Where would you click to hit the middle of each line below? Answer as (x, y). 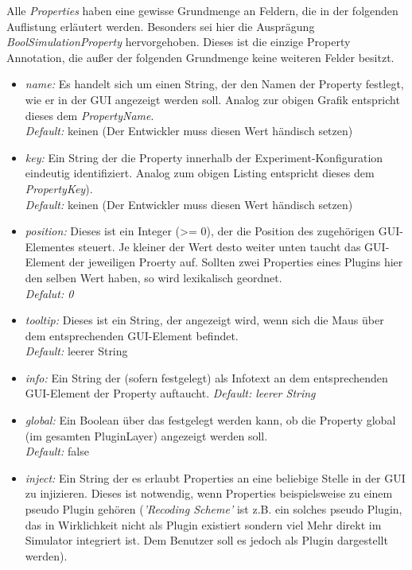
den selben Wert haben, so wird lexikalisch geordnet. (154, 277)
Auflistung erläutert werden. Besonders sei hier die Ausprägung (161, 26)
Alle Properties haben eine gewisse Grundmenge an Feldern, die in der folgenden (202, 10)
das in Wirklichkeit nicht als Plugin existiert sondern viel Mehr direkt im (203, 524)
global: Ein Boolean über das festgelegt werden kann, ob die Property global (210, 420)
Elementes (50, 246)
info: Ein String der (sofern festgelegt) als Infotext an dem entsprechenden (206, 377)
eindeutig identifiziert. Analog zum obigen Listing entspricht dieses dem (200, 173)
